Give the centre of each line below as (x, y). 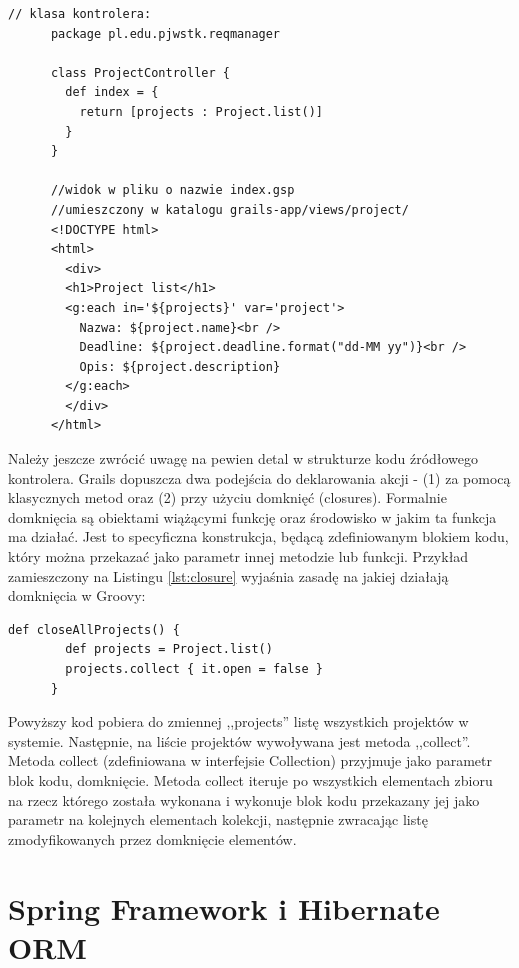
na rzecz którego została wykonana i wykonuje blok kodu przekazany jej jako (244, 799)
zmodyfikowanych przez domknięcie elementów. (152, 838)
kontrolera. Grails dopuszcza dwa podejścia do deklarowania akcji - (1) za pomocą (259, 477)
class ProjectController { (140, 72)
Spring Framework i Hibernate (224, 907)
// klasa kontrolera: (80, 14)
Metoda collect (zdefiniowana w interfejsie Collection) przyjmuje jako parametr (250, 760)
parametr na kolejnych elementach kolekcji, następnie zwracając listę (218, 819)
